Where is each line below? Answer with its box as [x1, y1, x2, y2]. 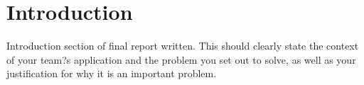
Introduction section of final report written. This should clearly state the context [6, 38, 359, 53]
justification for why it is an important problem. [6, 66, 217, 81]
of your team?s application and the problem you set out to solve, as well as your [6, 52, 356, 67]
